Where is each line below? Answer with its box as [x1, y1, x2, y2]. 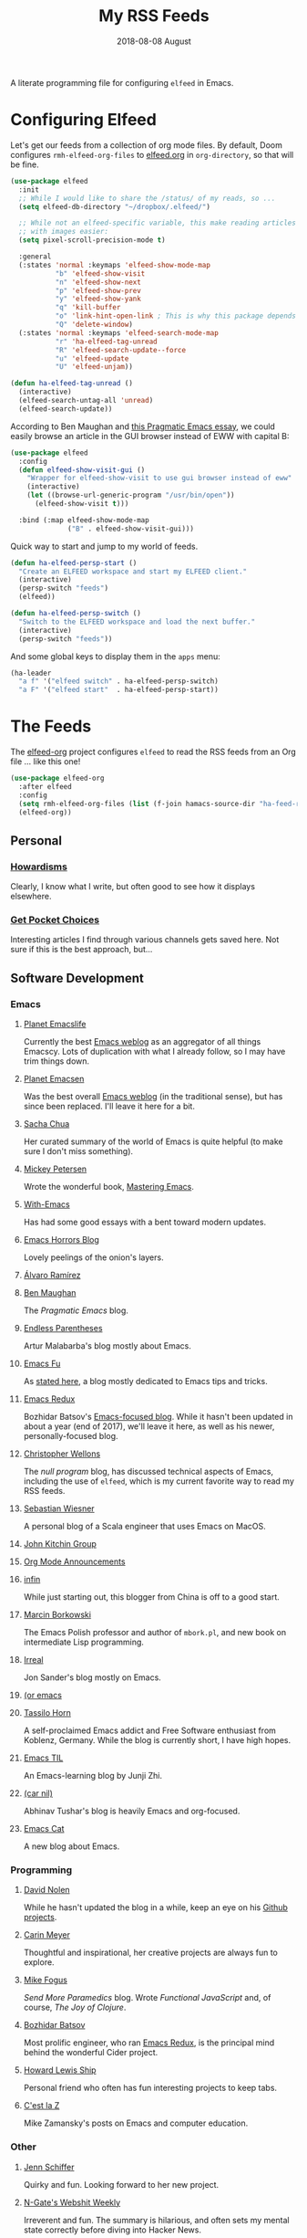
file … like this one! [10, 756, 81, 767]
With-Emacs [23, 1199, 71, 1210]
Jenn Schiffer [23, 2161, 75, 2172]
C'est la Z [23, 2100, 60, 2111]
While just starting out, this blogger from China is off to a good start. [23, 1592, 281, 1602]
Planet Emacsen [23, 1074, 85, 1085]
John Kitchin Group [23, 1539, 97, 1550]
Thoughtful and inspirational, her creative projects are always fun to [23, 1947, 279, 1959]
